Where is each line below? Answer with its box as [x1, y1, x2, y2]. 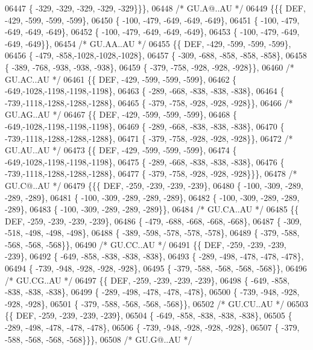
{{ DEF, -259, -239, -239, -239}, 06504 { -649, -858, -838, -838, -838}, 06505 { [5, 309, 292, 322]
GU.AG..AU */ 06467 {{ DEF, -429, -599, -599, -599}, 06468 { [5, 108, 237, 121]
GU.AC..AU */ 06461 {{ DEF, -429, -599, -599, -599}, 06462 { [5, 72, 237, 85]
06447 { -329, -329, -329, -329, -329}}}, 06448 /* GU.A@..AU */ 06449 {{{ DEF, [5, 2, 306, 14]
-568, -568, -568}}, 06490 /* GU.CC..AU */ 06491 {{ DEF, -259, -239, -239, [5, 238, 286, 250]
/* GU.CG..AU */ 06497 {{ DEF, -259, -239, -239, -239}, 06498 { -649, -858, [5, 273, 290, 286]
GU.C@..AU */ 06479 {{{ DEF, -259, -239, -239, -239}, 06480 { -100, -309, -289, [5, 179, 303, 191]
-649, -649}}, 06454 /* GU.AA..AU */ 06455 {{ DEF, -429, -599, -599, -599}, [5, 37, 291, 49]
